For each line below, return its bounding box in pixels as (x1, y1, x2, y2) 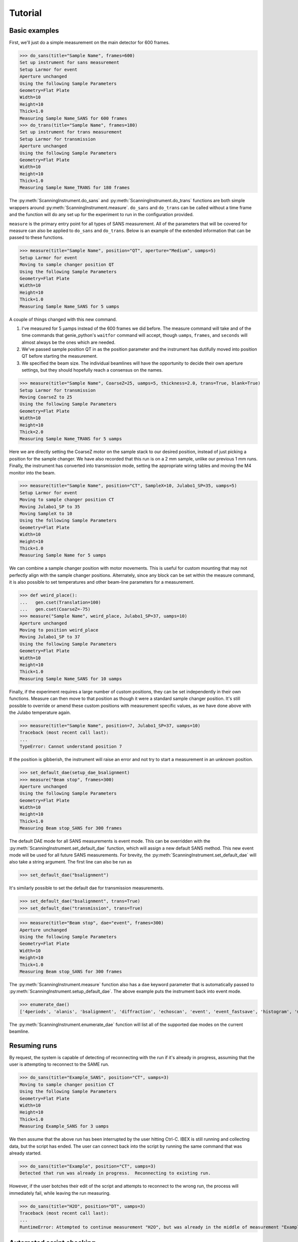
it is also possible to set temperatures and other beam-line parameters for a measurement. (9, 579, 195, 585)
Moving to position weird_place (19, 627, 99, 633)
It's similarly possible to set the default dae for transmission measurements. (9, 885, 164, 891)
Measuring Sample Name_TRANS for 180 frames (19, 185, 130, 191)
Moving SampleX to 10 (19, 511, 73, 517)
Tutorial (9, 7, 42, 18)
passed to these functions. (9, 234, 64, 240)
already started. (9, 1150, 42, 1156)
